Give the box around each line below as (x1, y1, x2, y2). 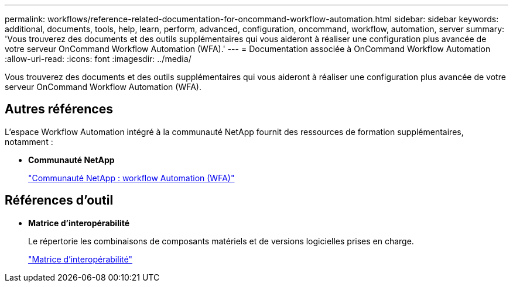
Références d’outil (5, 193, 114, 208)
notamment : (5, 136, 53, 147)
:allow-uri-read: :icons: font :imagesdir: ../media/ (5, 54, 191, 64)
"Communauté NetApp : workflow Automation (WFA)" (28, 172, 235, 183)
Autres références (5, 102, 113, 117)
